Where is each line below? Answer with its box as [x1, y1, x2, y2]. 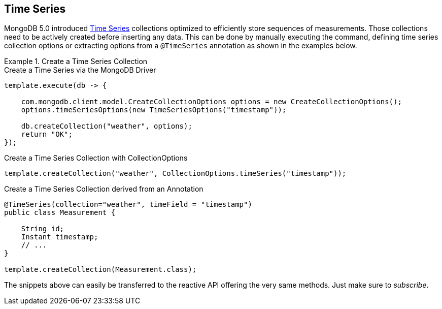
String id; [21, 225, 64, 233]
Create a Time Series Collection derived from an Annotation [4, 184, 203, 194]
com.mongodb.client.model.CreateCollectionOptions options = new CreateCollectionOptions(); [21, 98, 402, 106]
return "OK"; [21, 130, 73, 139]
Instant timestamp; [21, 233, 98, 241]
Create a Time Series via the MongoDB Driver [4, 66, 156, 75]
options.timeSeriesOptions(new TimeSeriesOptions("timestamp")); [21, 106, 287, 114]
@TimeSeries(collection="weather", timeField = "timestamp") [4, 200, 252, 209]
